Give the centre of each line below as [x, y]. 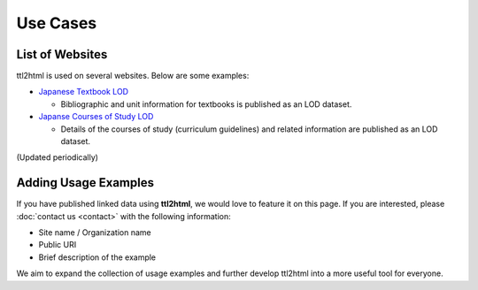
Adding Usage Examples [85, 183]
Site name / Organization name [95, 233]
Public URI [58, 245]
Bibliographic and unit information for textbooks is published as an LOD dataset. [206, 104]
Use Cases [57, 23]
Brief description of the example [97, 257]
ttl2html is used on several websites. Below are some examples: [133, 76]
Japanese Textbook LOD [83, 92]
